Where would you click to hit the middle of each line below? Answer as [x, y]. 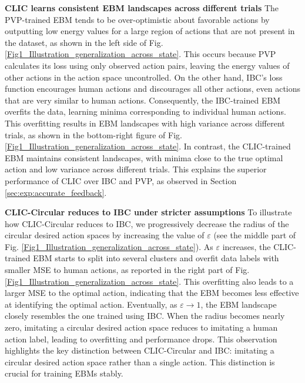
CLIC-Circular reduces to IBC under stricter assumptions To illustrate [148, 212]
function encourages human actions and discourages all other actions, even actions [153, 89]
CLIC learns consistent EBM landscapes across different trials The [142, 8]
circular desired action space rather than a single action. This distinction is [140, 362]
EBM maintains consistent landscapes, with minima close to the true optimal [144, 157]
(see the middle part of [255, 235]
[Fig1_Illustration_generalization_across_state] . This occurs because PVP [140, 54]
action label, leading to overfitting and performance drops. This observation [141, 339]
